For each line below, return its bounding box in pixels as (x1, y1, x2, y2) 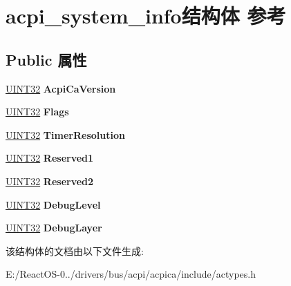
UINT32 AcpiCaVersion (6, 81, 116, 95)
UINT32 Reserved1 (6, 151, 94, 165)
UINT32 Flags (6, 104, 69, 119)
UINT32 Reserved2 (6, 173, 94, 188)
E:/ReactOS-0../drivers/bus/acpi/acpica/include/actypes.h (6, 267, 256, 281)
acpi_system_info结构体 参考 (6, 1, 286, 30)
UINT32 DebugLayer (6, 220, 102, 235)
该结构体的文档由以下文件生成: (6, 243, 144, 258)
